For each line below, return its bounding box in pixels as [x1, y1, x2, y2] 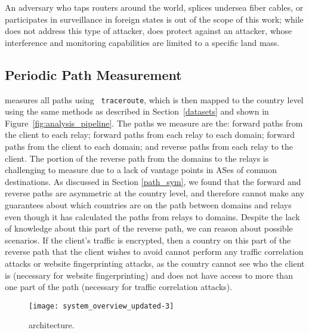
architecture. [29, 319, 75, 331]
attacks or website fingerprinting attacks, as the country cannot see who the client [5, 257, 305, 269]
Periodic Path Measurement [5, 65, 182, 84]
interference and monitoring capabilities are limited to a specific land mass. [5, 36, 280, 48]
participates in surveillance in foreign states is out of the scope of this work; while [5, 13, 304, 25]
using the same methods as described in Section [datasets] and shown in [5, 105, 269, 118]
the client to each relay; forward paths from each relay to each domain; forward [5, 128, 295, 141]
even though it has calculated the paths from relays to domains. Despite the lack [5, 210, 300, 223]
